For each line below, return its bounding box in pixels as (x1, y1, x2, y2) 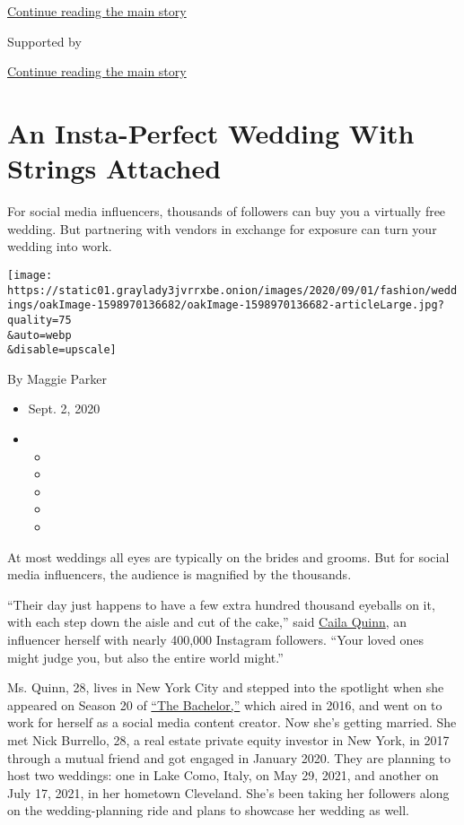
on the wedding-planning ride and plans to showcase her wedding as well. (7, 801, 409, 820)
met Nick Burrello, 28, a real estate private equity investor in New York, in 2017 (7, 730, 450, 749)
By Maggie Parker (7, 369, 107, 387)
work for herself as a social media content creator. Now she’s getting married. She (7, 713, 457, 732)
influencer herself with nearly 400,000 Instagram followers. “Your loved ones (7, 630, 425, 648)
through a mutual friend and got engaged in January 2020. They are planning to (7, 748, 451, 767)
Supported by (7, 31, 82, 50)
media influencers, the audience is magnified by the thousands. (7, 565, 352, 584)
